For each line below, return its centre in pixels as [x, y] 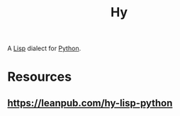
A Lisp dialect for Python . [44, 48]
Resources [40, 77]
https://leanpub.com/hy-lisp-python [90, 103]
